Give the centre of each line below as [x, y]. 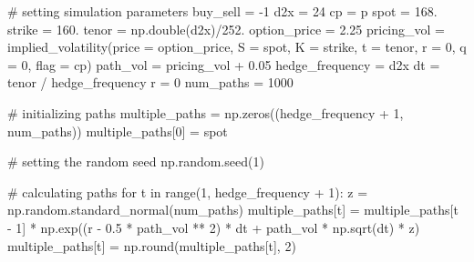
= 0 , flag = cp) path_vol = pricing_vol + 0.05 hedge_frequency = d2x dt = [224, 64]
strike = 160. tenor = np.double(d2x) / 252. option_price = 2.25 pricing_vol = [226, 29]
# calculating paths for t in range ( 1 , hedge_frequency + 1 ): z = [188, 191]
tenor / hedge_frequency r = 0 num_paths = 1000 [150, 82]
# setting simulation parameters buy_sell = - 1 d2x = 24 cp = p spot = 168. [222, 11]
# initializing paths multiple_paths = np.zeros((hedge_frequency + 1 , [206, 112]
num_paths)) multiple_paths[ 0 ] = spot [118, 131]
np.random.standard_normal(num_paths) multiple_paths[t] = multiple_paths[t [233, 210]
